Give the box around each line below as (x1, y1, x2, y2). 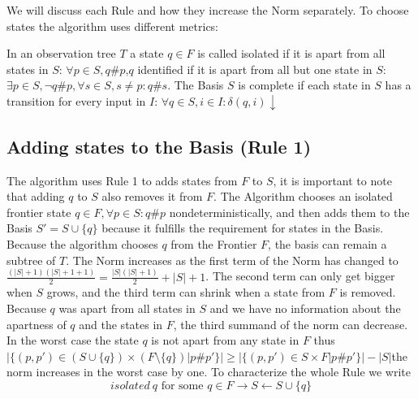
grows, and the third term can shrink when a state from (46, 284, 325, 301)
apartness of (6, 315, 67, 332)
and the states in (79, 315, 163, 332)
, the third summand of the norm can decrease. (173, 315, 408, 332)
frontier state (6, 203, 71, 220)
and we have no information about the (209, 299, 401, 316)
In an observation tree (6, 45, 116, 62)
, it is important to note (273, 171, 392, 189)
